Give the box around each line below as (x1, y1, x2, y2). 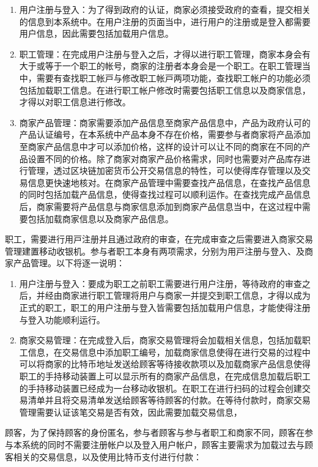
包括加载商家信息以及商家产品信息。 (28, 212, 174, 225)
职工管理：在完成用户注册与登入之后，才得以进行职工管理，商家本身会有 (19, 47, 311, 60)
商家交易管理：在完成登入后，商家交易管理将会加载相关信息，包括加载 (19, 334, 302, 346)
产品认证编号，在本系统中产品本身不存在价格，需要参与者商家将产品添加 (19, 128, 311, 141)
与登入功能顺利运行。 (19, 313, 105, 326)
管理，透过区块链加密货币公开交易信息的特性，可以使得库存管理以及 (28, 164, 302, 177)
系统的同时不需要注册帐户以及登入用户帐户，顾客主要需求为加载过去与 (21, 438, 305, 450)
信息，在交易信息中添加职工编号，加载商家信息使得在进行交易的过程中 (28, 345, 311, 358)
